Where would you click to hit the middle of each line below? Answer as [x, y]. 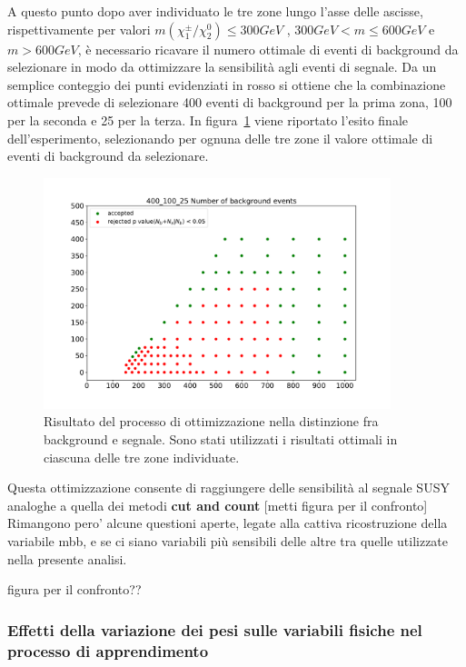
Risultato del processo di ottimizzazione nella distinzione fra [211, 421]
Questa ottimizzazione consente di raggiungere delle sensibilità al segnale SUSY [228, 488]
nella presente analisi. [67, 558]
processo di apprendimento [108, 650]
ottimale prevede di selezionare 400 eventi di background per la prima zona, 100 [230, 102]
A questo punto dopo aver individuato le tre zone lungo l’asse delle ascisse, [215, 11]
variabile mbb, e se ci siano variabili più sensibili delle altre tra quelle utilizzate [228, 541]
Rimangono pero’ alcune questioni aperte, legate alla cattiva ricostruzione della [228, 523]
